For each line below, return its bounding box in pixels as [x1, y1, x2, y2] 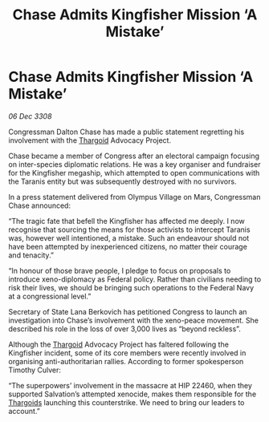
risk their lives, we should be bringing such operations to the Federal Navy [8, 282, 255, 292]
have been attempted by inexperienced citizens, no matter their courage [8, 241, 247, 251]
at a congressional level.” [8, 291, 92, 301]
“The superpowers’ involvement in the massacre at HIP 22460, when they [8, 380, 253, 390]
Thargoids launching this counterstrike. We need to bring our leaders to [8, 397, 245, 407]
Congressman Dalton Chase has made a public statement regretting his [8, 127, 245, 136]
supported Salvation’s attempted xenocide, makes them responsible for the [8, 389, 257, 399]
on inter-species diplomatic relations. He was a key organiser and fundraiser [8, 159, 261, 169]
